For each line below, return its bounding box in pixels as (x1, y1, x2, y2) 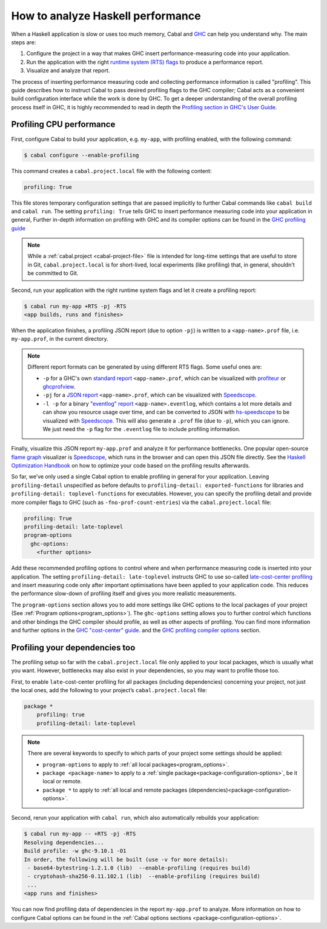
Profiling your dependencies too (11, 642, 136, 653)
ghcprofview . (42, 383, 76, 390)
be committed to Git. (27, 270, 79, 277)
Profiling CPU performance (11, 119, 116, 130)
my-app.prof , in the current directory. (11, 335, 108, 342)
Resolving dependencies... (24, 839, 104, 846)
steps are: (11, 38, 36, 46)
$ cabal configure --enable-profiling (24, 152, 139, 158)
